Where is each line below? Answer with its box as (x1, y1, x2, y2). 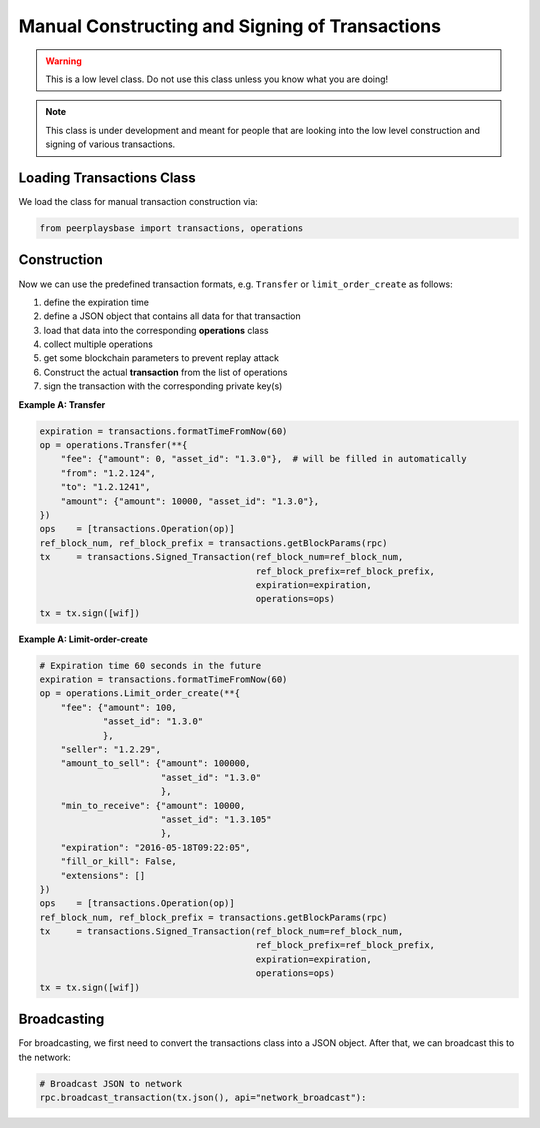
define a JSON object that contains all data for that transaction (43, 310, 302, 322)
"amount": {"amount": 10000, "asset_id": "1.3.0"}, (60, 495, 320, 507)
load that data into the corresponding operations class (43, 324, 269, 336)
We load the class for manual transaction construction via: (18, 196, 259, 208)
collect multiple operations (43, 338, 154, 350)
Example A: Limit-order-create (18, 633, 149, 645)
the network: (18, 1051, 71, 1063)
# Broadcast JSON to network (39, 1078, 183, 1089)
